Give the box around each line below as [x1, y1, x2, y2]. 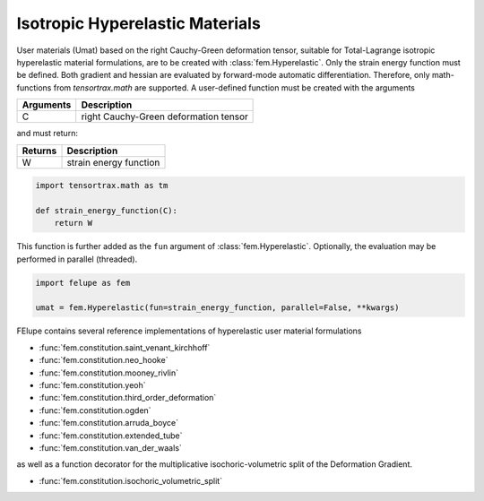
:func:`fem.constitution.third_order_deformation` [39, 393, 217, 403]
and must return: [16, 128, 78, 139]
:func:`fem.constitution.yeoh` [39, 379, 147, 390]
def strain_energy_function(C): [35, 205, 178, 215]
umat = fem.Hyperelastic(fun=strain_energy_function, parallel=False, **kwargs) [35, 303, 400, 313]
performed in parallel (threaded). [16, 254, 138, 264]
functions [16, 82, 52, 93]
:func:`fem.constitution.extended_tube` [39, 430, 183, 441]
